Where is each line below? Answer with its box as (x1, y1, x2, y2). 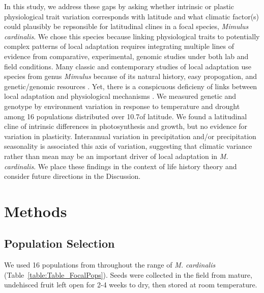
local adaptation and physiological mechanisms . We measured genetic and (4, 91, 237, 101)
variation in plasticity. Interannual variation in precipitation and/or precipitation (4, 130, 256, 141)
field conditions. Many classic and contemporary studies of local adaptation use (4, 61, 251, 71)
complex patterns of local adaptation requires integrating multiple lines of (4, 41, 234, 51)
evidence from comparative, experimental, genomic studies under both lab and (4, 50, 249, 61)
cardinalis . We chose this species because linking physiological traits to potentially (4, 31, 260, 41)
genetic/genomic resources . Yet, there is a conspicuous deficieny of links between (4, 81, 257, 91)
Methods (4, 200, 67, 221)
